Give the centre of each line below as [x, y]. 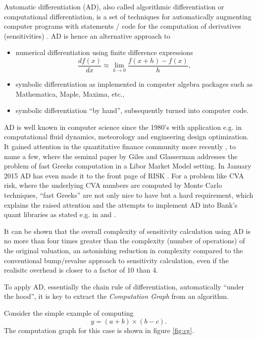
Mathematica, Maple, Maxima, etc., [70, 93]
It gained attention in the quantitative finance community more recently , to [120, 146]
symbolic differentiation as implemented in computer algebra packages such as [134, 84]
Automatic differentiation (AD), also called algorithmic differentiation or [114, 6]
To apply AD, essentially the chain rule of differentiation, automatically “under [124, 286]
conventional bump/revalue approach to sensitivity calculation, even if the [116, 260]
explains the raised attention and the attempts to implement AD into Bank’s [121, 204]
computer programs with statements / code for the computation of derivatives [123, 26]
